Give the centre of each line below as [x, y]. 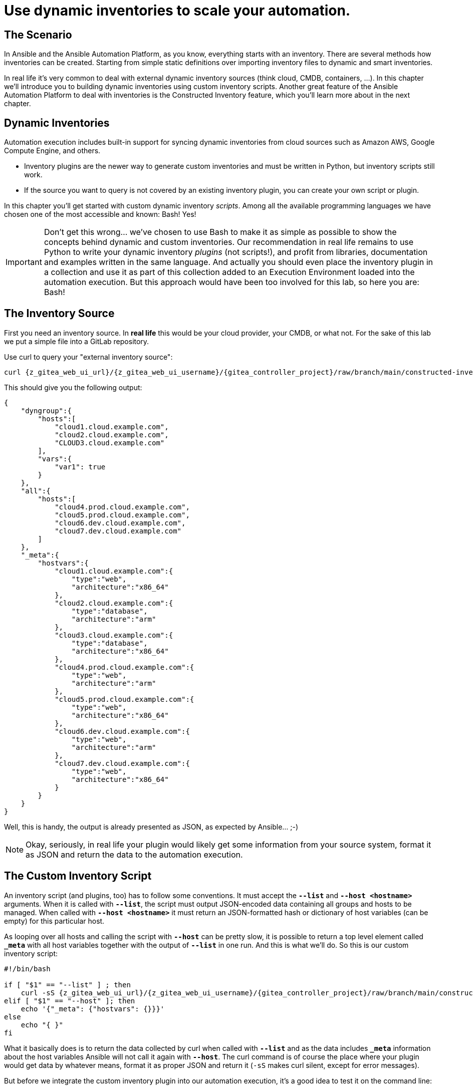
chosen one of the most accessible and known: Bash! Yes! [100, 214]
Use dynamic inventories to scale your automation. [177, 11]
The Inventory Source [59, 314]
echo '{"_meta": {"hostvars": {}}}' [93, 1009]
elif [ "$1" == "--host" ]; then [70, 1001]
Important [24, 262]
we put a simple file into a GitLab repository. [77, 341]
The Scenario [38, 35]
